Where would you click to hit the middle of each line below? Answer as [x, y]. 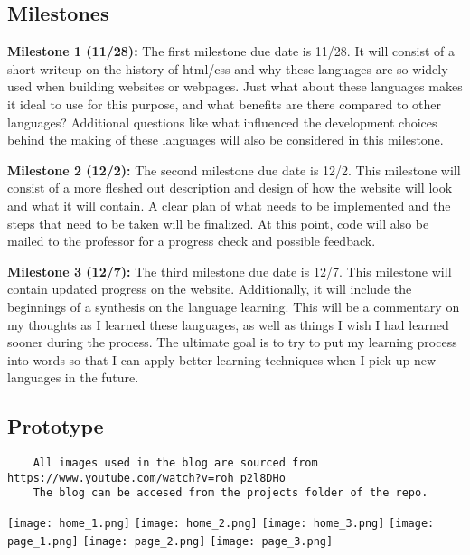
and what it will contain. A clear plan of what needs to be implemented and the [229, 205]
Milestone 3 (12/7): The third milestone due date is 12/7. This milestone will [230, 271]
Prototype [56, 426]
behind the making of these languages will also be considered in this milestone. [226, 140]
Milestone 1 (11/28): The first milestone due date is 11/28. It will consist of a [231, 51]
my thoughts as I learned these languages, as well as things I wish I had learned [228, 324]
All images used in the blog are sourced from [175, 463]
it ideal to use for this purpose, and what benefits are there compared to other [225, 103]
